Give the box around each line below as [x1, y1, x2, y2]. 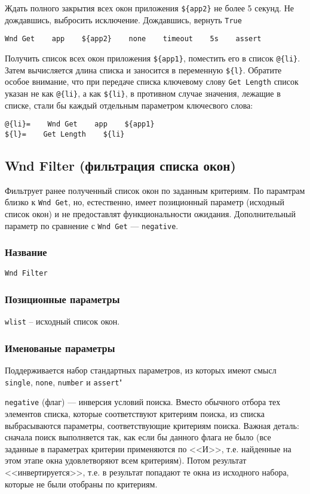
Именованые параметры [5, 340, 115, 355]
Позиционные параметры [5, 292, 120, 306]
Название [5, 245, 47, 260]
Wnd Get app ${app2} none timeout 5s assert [5, 35, 262, 44]
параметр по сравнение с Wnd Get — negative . [5, 219, 179, 231]
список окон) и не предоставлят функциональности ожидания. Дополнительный [5, 207, 296, 220]
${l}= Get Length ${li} [5, 129, 125, 138]
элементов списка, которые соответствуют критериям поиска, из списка [5, 407, 265, 420]
